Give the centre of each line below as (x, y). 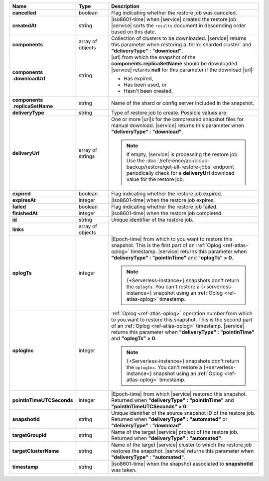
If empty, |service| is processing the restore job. (183, 154)
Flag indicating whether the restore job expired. (167, 193)
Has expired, (138, 78)
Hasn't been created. (148, 91)
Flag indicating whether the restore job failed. (164, 207)
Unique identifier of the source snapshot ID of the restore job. (184, 413)
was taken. (124, 470)
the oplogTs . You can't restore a (163, 287)
